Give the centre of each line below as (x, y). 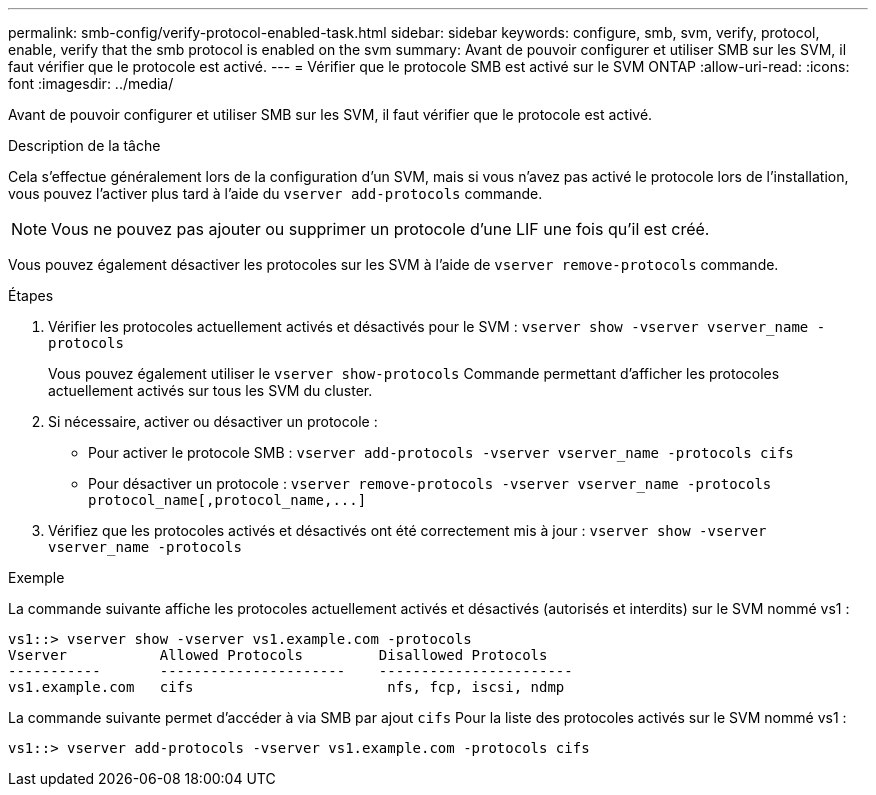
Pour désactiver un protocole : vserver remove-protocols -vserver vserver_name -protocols (430, 483)
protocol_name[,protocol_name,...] (227, 500)
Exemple (36, 577)
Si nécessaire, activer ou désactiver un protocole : (213, 421)
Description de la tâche (84, 145)
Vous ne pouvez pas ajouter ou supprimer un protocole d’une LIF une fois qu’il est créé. (380, 229)
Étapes (31, 295)
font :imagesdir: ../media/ (91, 83)
